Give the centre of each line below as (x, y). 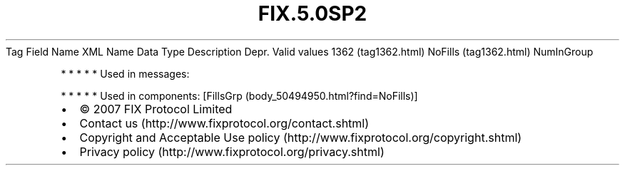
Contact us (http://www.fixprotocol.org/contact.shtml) (224, 123)
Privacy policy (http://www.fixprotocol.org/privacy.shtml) (232, 151)
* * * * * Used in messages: (125, 73)
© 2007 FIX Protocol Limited (156, 109)
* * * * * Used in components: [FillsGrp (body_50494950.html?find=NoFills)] (239, 95)
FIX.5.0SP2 (312, 14)
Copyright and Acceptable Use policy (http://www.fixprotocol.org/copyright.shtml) (301, 137)
